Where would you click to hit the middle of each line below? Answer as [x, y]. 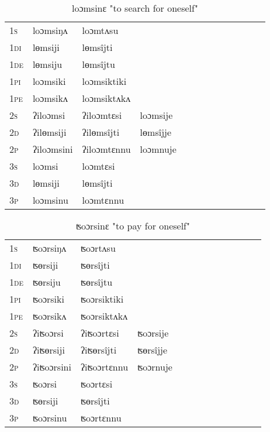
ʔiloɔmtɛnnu [106, 149]
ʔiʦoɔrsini [52, 367]
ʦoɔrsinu [50, 418]
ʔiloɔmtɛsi [102, 115]
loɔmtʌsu [100, 30]
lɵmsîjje [156, 132]
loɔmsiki [49, 81]
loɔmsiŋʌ [50, 30]
